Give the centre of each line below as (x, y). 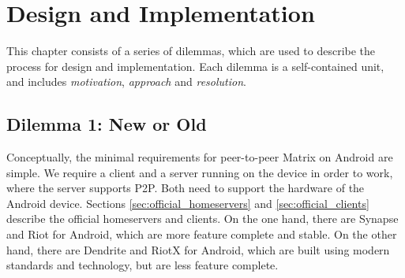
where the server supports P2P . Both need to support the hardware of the (186, 188)
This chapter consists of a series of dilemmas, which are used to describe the (191, 51)
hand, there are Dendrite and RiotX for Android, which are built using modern (198, 249)
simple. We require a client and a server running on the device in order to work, (200, 172)
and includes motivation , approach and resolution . (126, 82)
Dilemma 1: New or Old (107, 124)
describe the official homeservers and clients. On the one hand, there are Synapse (202, 219)
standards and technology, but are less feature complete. (142, 265)
